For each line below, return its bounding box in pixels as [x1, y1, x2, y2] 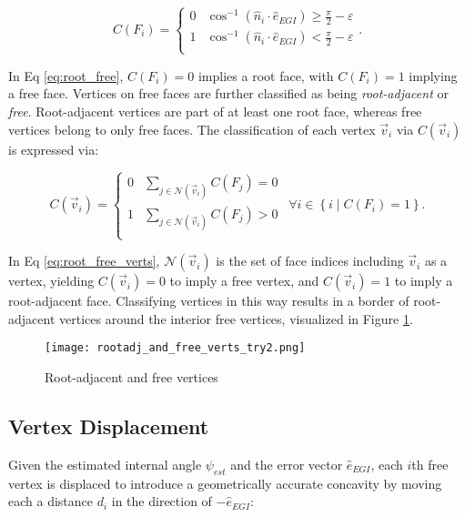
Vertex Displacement [8, 411, 209, 440]
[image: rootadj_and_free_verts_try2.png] [45, 341, 306, 355]
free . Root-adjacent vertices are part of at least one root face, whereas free [8, 101, 422, 120]
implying [409, 66, 458, 85]
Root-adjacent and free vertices [45, 367, 218, 386]
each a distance [8, 492, 94, 511]
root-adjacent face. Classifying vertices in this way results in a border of [8, 291, 409, 310]
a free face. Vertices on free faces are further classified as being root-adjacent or [8, 84, 449, 103]
